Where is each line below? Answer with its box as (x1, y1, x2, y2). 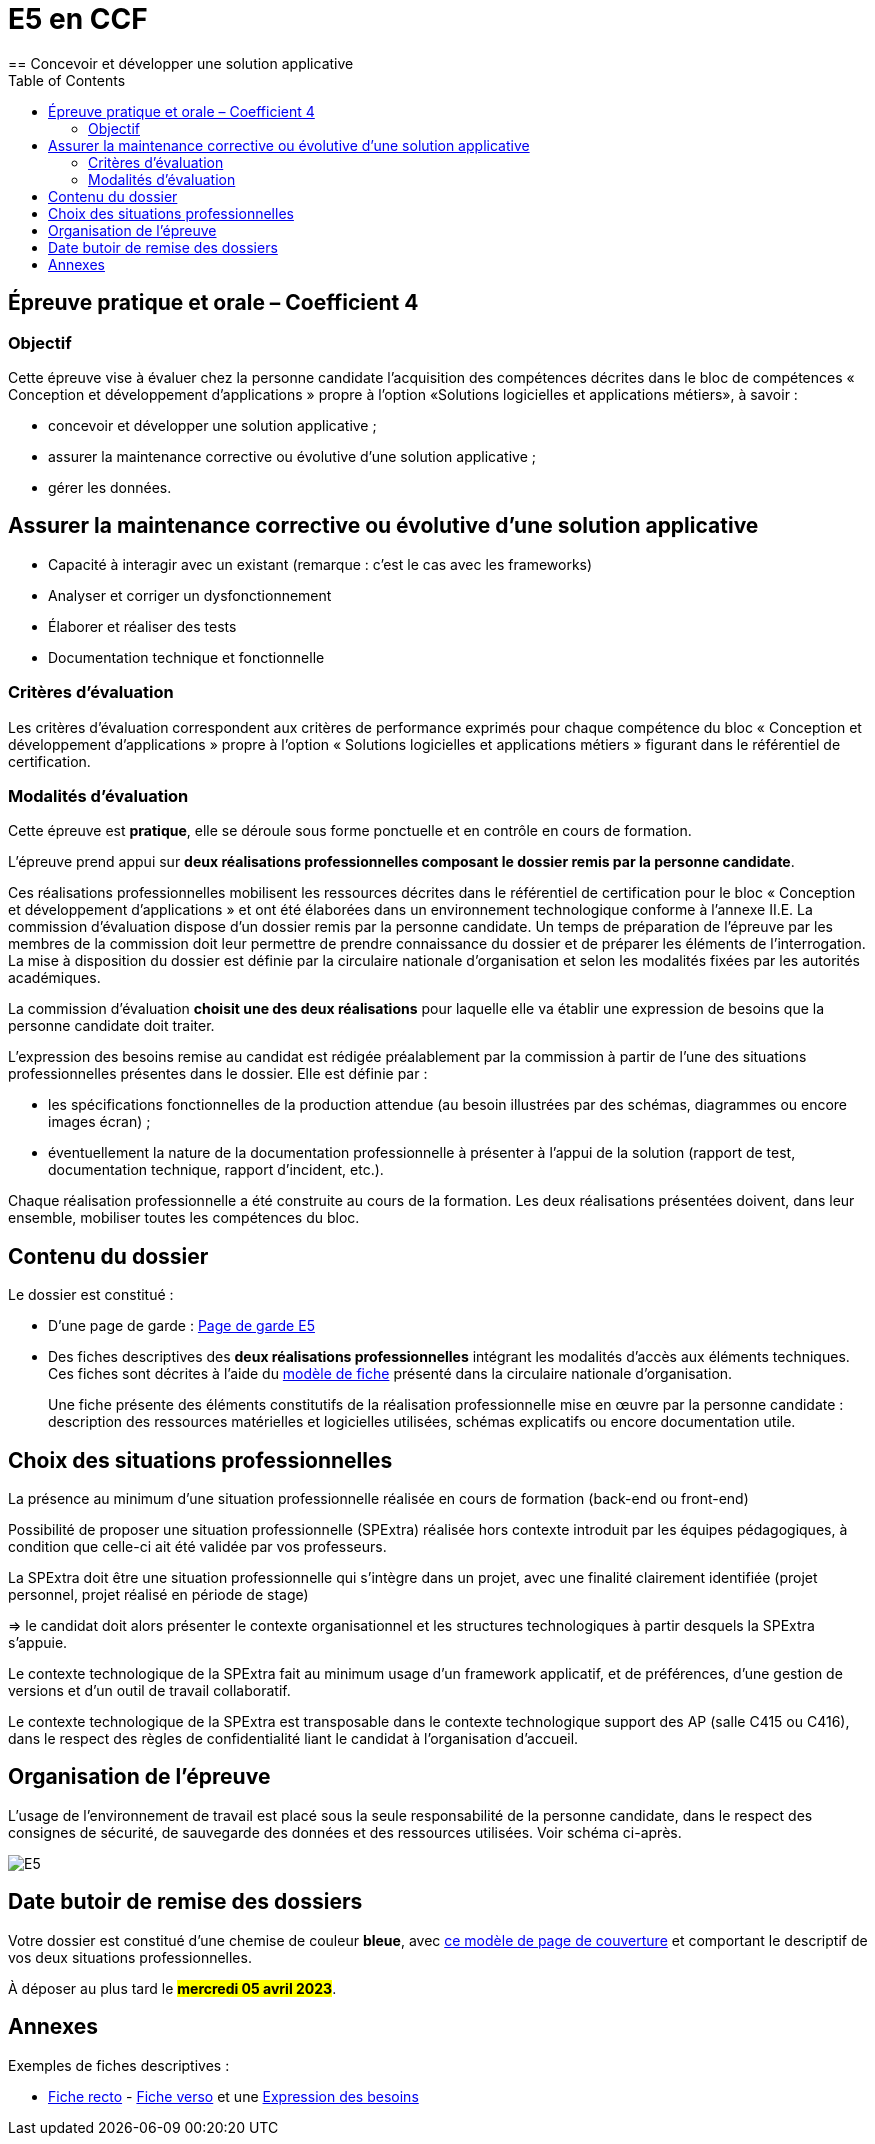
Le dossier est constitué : (8, 1286, 174, 1304)
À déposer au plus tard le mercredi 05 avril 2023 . (8, 1979, 337, 1997)
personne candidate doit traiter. (8, 1017, 215, 1035)
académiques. (8, 969, 101, 987)
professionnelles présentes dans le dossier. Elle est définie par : (8, 1065, 428, 1083)
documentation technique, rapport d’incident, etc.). (48, 1161, 384, 1179)
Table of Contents (8, 71, 126, 89)
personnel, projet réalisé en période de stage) (8, 1586, 309, 1603)
